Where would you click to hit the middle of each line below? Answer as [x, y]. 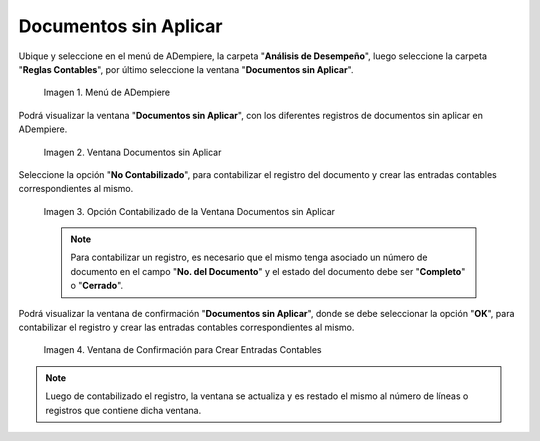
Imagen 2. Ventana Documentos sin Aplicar [132, 152]
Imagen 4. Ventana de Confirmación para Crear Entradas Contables [182, 350]
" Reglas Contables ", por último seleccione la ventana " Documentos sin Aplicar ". [186, 69]
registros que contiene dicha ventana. [123, 410]
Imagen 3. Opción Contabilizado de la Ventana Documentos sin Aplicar [189, 211]
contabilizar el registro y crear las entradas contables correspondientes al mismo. [186, 327]
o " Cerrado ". [97, 286]
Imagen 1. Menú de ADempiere [106, 92]
